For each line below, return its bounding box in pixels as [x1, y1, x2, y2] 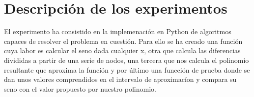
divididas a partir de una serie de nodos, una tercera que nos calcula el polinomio [4, 55, 249, 65]
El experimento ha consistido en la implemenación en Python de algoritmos [4, 26, 231, 37]
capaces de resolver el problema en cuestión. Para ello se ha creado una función [4, 36, 243, 46]
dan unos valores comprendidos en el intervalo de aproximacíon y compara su [4, 74, 237, 84]
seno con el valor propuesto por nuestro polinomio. [4, 83, 156, 94]
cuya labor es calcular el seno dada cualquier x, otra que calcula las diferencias [4, 45, 241, 56]
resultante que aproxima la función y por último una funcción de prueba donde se [4, 64, 250, 75]
